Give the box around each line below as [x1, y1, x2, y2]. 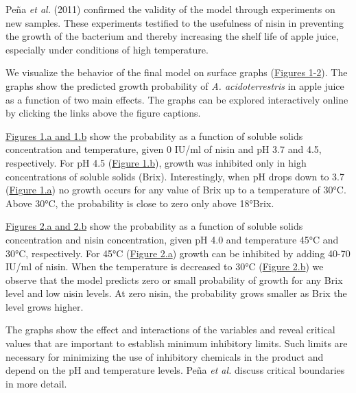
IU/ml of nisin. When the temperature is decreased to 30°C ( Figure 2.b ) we [5, 259, 324, 274]
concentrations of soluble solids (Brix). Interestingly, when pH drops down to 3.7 [5, 169, 344, 183]
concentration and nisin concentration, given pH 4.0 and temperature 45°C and [5, 232, 339, 246]
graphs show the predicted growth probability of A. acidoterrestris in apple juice [5, 78, 344, 93]
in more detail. [5, 376, 67, 390]
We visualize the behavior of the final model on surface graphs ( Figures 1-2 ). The [5, 65, 348, 80]
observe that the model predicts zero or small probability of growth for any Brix [5, 272, 343, 287]
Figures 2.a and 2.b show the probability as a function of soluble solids [5, 219, 303, 233]
